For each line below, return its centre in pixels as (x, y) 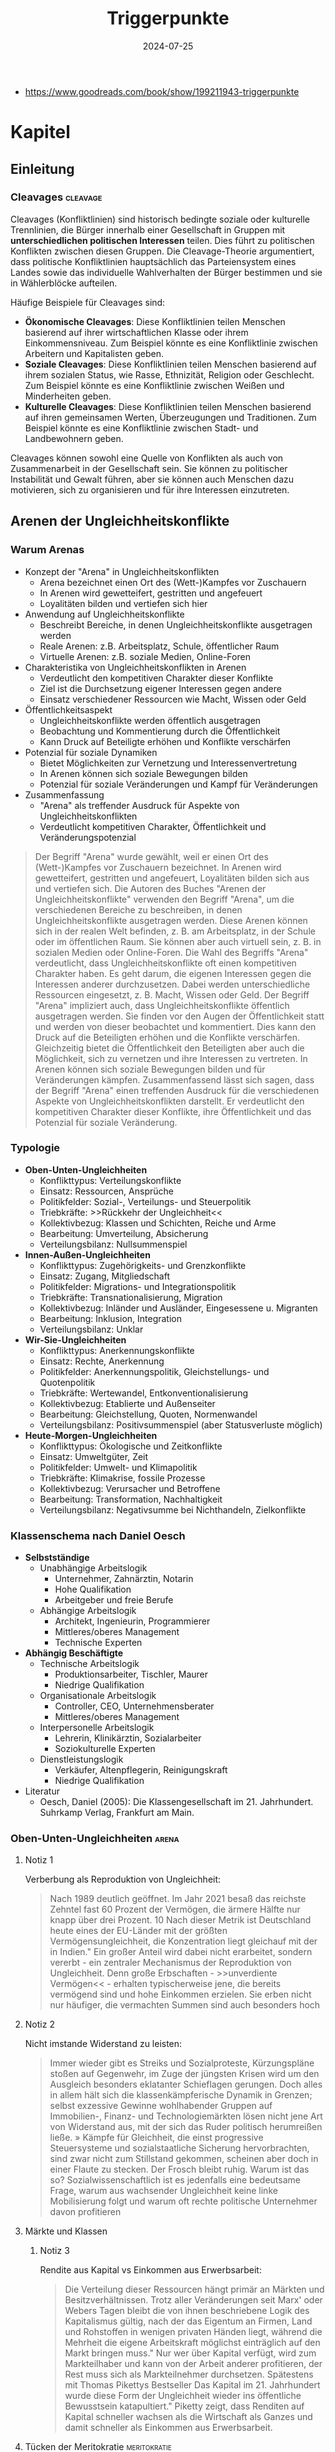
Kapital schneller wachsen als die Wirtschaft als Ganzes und (188, 2417)
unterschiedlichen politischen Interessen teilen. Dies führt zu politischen (162, 240)
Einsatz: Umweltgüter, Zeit (94, 1456)
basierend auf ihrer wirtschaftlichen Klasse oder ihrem (136, 332)
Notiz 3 (54, 2251)
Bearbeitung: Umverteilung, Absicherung (124, 1233)
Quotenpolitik (67, 1382)
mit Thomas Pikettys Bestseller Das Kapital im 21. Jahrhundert (192, 2385)
